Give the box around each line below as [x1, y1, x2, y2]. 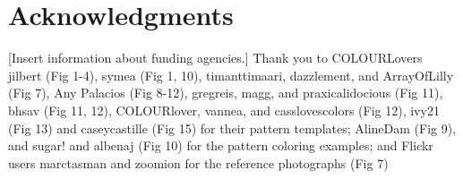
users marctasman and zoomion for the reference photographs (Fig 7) [8, 153, 389, 172]
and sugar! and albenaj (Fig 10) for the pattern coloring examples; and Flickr [8, 136, 433, 155]
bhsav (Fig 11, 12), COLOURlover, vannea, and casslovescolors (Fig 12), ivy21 [8, 100, 440, 119]
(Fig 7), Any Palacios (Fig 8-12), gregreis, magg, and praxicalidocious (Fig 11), [8, 83, 443, 102]
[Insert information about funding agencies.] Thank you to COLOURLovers [8, 48, 423, 67]
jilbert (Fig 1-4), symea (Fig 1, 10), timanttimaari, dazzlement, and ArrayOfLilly [8, 65, 454, 84]
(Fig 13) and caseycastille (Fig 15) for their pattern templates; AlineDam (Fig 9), [8, 118, 457, 137]
